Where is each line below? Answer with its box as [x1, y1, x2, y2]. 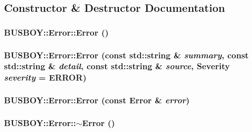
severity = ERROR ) [4, 71, 87, 84]
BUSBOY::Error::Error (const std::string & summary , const [4, 48, 249, 61]
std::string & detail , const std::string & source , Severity [4, 60, 230, 72]
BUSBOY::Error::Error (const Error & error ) [4, 94, 190, 106]
